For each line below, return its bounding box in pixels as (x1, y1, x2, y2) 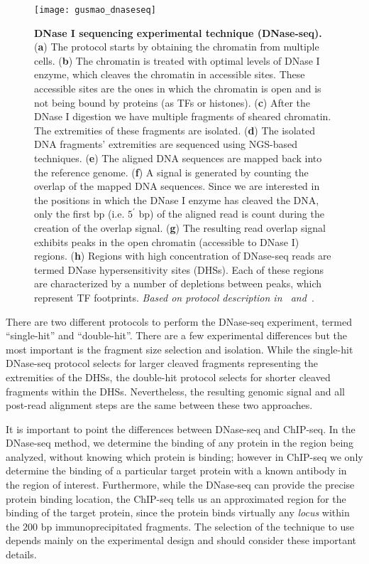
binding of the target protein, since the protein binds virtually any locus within (6, 505, 350, 520)
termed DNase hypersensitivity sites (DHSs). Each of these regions (34, 262, 324, 277)
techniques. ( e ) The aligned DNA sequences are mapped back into (34, 151, 322, 165)
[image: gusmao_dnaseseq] (34, 5, 156, 15)
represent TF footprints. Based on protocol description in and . (34, 289, 314, 304)
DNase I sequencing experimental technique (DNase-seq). (34, 25, 322, 40)
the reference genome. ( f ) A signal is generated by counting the (34, 164, 309, 179)
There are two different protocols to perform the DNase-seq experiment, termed (6, 314, 352, 329)
